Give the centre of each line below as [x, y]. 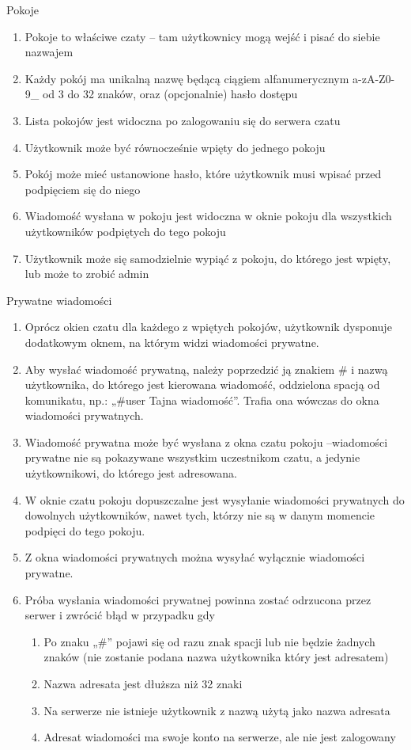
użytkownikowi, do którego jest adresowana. [131, 473]
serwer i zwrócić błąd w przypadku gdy [120, 615]
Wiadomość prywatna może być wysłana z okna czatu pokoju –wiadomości [206, 442]
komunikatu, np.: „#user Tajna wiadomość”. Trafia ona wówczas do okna [202, 400]
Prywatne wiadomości [59, 300]
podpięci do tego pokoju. [85, 530]
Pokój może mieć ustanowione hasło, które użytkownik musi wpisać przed [203, 174]
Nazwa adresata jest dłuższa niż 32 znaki [143, 683]
